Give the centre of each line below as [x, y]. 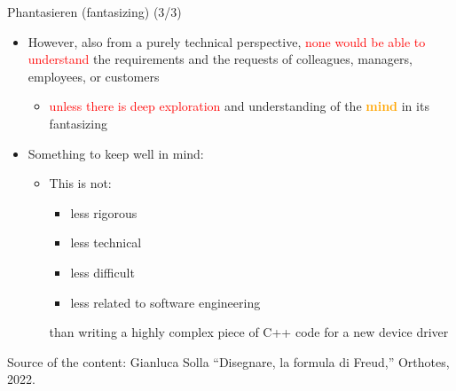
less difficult [102, 272]
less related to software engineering [165, 302]
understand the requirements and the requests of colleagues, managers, [220, 59]
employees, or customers [94, 76]
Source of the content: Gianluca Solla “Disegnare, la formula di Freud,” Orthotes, [228, 361]
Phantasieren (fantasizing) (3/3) [94, 12]
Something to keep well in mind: [116, 153]
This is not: [80, 183]
